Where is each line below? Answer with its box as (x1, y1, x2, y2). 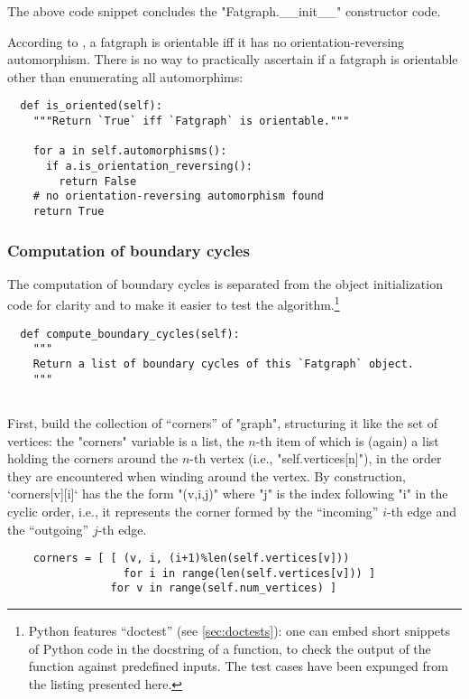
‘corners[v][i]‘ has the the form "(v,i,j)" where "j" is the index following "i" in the (7, 484, 448, 503)
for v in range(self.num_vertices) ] (110, 582, 337, 595)
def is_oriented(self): (20, 99, 162, 113)
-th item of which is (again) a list (255, 431, 439, 450)
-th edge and (386, 501, 456, 520)
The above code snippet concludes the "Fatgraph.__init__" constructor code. (7, 2, 441, 20)
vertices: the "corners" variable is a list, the (7, 431, 244, 450)
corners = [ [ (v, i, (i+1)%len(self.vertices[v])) (32, 552, 350, 565)
